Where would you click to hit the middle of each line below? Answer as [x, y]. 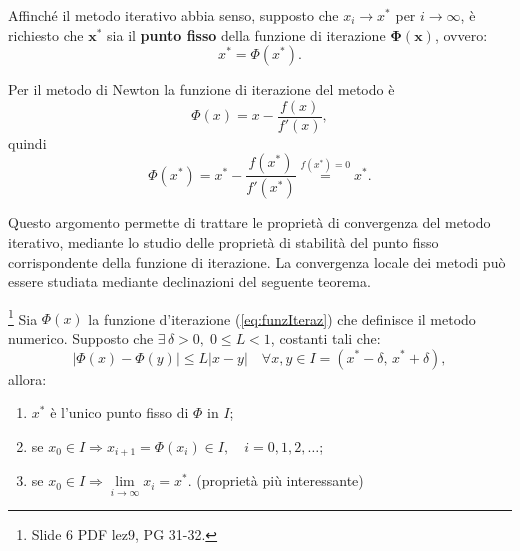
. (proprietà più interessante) [275, 480]
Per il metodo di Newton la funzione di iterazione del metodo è [201, 89]
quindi [27, 142]
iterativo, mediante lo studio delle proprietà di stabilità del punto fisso [223, 241]
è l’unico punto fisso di [119, 412]
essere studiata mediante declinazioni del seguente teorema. [189, 281]
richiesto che [46, 34]
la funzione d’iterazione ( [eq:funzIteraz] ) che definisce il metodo [282, 318]
